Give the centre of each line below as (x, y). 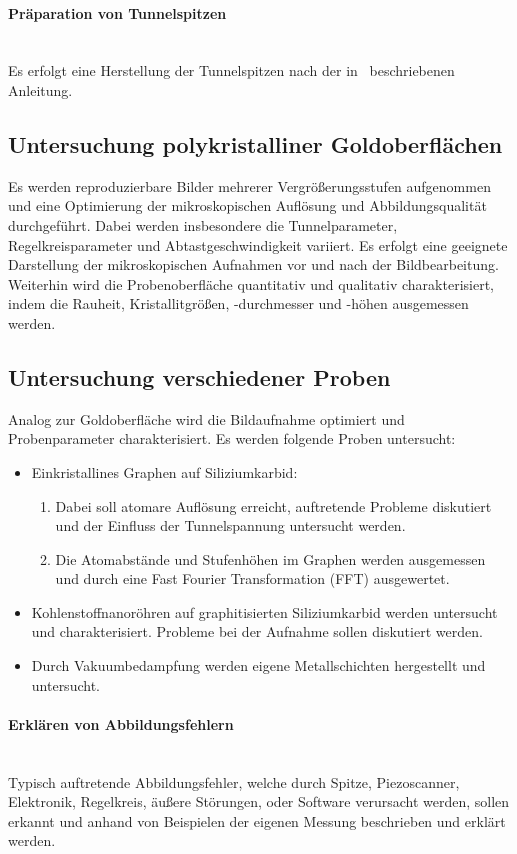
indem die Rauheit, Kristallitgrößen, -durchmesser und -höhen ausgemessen (238, 303)
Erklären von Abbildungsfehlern (121, 723)
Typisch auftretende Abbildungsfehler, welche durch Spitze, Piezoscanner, (234, 781)
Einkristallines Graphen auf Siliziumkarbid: (164, 471)
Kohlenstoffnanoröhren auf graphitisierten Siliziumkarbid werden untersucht (264, 611)
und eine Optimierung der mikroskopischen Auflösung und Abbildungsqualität (247, 205)
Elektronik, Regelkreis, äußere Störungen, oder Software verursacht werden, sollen (259, 801)
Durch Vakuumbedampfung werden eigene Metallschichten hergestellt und (258, 665)
